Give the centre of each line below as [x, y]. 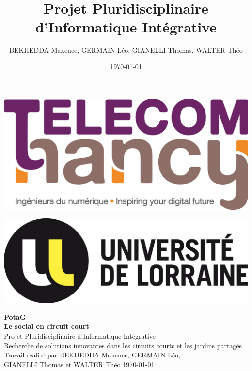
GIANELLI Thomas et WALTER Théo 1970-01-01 [79, 364]
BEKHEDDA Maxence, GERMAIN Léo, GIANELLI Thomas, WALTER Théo [126, 50]
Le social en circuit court [47, 326]
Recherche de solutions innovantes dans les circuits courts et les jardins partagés [123, 345]
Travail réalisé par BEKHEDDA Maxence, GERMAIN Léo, [92, 355]
